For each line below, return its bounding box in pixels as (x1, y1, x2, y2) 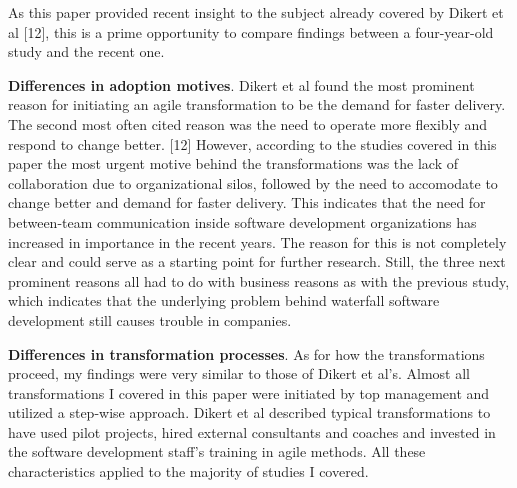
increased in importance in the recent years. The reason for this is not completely (8, 231, 507, 252)
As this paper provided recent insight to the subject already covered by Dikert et (8, 2, 504, 22)
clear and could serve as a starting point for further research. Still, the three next (8, 251, 506, 272)
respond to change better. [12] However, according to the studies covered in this (8, 133, 497, 154)
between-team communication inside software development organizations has (8, 211, 477, 232)
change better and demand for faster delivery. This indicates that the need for (8, 192, 486, 213)
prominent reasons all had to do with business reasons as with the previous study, (8, 270, 510, 291)
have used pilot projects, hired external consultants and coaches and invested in (8, 421, 496, 442)
